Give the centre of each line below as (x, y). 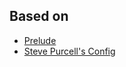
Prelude (40, 40)
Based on (39, 16)
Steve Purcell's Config (69, 51)
